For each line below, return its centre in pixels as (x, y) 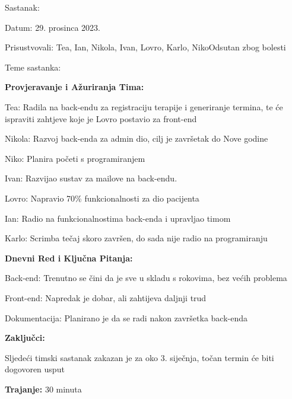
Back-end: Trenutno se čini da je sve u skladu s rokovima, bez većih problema (146, 278)
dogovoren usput (35, 369)
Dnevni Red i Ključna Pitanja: (69, 258)
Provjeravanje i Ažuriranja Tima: (74, 87)
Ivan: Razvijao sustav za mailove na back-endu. (91, 178)
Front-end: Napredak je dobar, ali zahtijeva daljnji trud (106, 297)
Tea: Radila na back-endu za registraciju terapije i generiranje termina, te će (144, 106)
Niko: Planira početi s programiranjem (75, 158)
